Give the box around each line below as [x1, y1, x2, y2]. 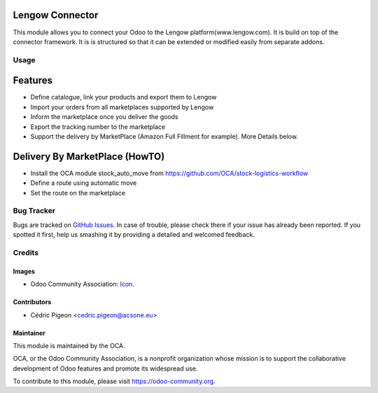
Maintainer [13, 329, 45, 337]
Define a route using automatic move [30, 179, 137, 187]
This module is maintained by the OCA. [13, 341, 125, 350]
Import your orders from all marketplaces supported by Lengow [30, 102, 214, 111]
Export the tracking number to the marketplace [30, 123, 166, 131]
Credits [13, 247, 38, 257]
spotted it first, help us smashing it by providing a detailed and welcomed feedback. [13, 230, 255, 239]
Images [13, 267, 35, 275]
